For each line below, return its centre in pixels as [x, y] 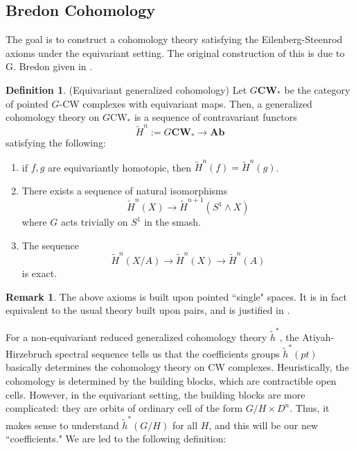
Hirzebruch [29, 353]
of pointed [27, 103]
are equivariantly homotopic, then [120, 167]
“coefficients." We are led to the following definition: [116, 439]
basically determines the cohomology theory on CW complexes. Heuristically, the [177, 367]
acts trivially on [94, 222]
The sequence [50, 245]
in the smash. [172, 222]
